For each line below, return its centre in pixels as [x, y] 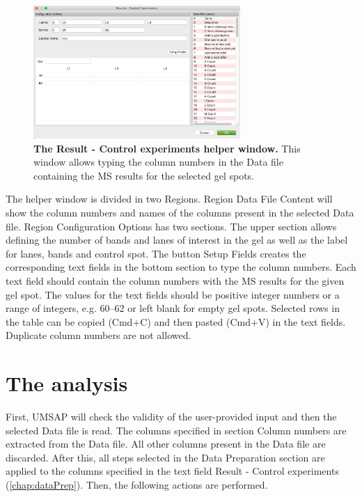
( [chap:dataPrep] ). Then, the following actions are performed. [137, 484]
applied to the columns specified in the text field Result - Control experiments [172, 471]
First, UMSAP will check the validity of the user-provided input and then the [171, 417]
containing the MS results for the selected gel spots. [144, 175]
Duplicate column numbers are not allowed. [99, 335]
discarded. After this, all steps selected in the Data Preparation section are [165, 457]
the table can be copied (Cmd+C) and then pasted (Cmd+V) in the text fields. [176, 321]
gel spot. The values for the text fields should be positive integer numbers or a [173, 294]
